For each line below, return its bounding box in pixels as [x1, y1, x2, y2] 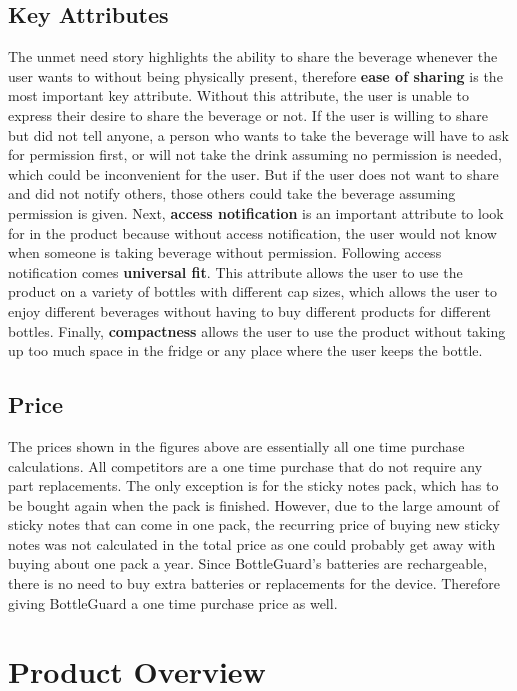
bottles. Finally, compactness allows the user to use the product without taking [8, 320, 506, 341]
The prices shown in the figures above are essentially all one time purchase [8, 435, 465, 456]
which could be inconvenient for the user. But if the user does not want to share [8, 163, 499, 184]
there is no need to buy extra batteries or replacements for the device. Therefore [8, 573, 501, 594]
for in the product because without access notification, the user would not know [8, 222, 497, 243]
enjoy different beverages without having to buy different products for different [8, 300, 492, 321]
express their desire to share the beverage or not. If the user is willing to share [8, 104, 488, 125]
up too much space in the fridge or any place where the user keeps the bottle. [8, 340, 483, 361]
